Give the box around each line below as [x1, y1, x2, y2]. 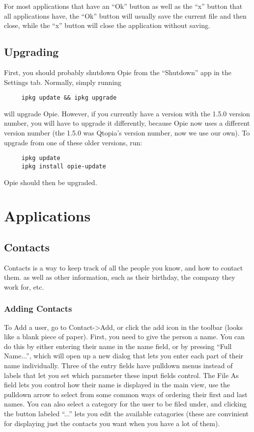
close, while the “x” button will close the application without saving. [4, 20, 210, 30]
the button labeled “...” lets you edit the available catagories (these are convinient [4, 408, 249, 419]
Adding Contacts [4, 302, 72, 315]
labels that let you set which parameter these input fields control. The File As [4, 370, 239, 380]
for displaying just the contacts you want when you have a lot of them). [4, 418, 220, 428]
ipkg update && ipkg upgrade [21, 94, 117, 102]
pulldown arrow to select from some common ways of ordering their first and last [4, 389, 248, 399]
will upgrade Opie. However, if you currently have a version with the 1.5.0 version [4, 108, 250, 118]
